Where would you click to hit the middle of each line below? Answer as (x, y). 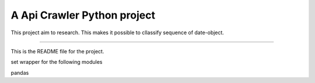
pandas (20, 73)
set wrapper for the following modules (57, 62)
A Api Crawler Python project (83, 15)
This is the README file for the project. (57, 51)
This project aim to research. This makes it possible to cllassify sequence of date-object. (118, 33)
